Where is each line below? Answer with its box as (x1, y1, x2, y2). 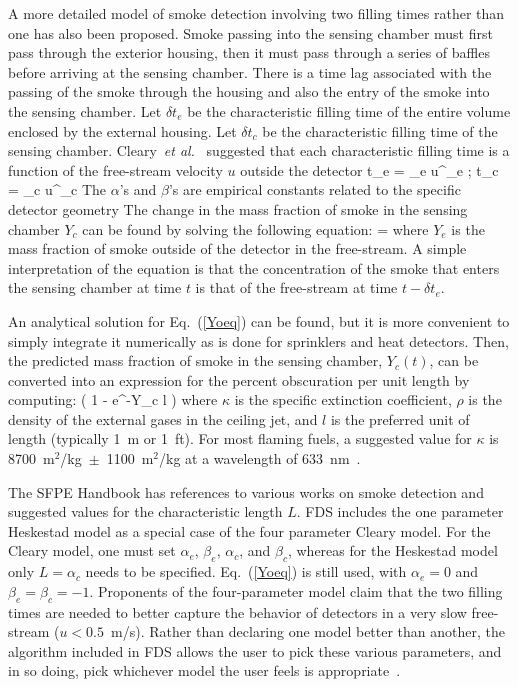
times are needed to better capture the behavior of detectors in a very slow (8, 601, 467, 622)
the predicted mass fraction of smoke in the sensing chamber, (8, 350, 383, 371)
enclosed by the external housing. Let (8, 120, 237, 141)
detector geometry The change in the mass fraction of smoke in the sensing (8, 198, 468, 219)
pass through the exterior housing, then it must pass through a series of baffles (8, 42, 490, 63)
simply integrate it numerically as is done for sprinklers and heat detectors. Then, (8, 330, 509, 351)
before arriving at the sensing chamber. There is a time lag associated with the (8, 61, 492, 82)
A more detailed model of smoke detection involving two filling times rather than (8, 3, 505, 23)
